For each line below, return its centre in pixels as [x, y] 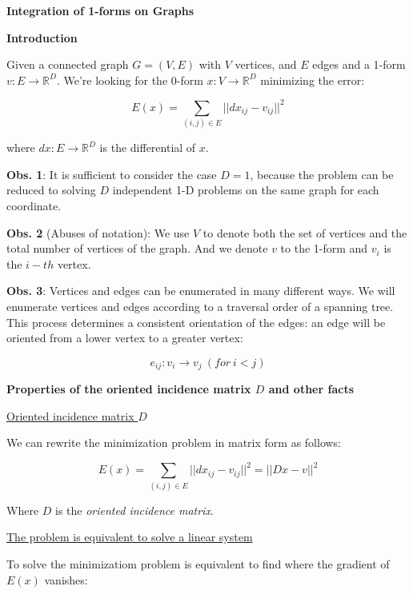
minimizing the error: [313, 80]
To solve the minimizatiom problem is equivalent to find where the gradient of [198, 563]
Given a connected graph [68, 64]
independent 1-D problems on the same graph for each [246, 190]
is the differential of [148, 148]
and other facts [311, 389]
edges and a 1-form [359, 64]
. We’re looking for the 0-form [130, 80]
